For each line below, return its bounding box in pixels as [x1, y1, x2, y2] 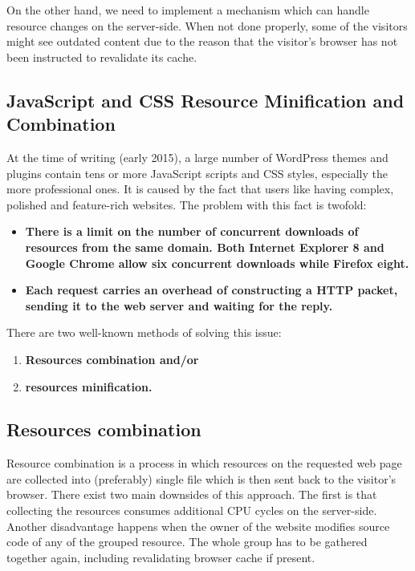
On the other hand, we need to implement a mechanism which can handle [6, 2, 369, 18]
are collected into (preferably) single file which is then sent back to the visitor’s [6, 470, 397, 487]
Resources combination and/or [25, 350, 199, 367]
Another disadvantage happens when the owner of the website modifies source [6, 517, 390, 534]
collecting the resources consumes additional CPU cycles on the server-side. [6, 502, 377, 519]
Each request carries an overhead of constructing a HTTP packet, [25, 281, 398, 298]
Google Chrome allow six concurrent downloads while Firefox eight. [25, 254, 409, 271]
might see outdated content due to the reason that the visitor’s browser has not [6, 33, 398, 50]
